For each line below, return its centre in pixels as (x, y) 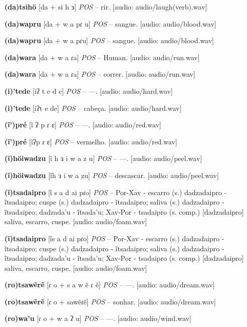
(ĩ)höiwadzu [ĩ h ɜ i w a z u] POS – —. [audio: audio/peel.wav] (103, 158)
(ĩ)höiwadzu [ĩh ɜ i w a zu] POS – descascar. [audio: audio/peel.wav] (112, 175)
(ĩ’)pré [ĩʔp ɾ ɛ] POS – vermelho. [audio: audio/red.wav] (91, 141)
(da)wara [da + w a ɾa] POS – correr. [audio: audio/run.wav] (100, 74)
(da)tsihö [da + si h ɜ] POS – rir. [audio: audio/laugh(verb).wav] (106, 7)
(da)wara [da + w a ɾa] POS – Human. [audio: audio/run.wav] (102, 57)
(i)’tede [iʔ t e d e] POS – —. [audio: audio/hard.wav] (89, 91)
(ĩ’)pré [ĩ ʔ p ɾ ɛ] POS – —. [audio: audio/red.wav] (83, 125)
